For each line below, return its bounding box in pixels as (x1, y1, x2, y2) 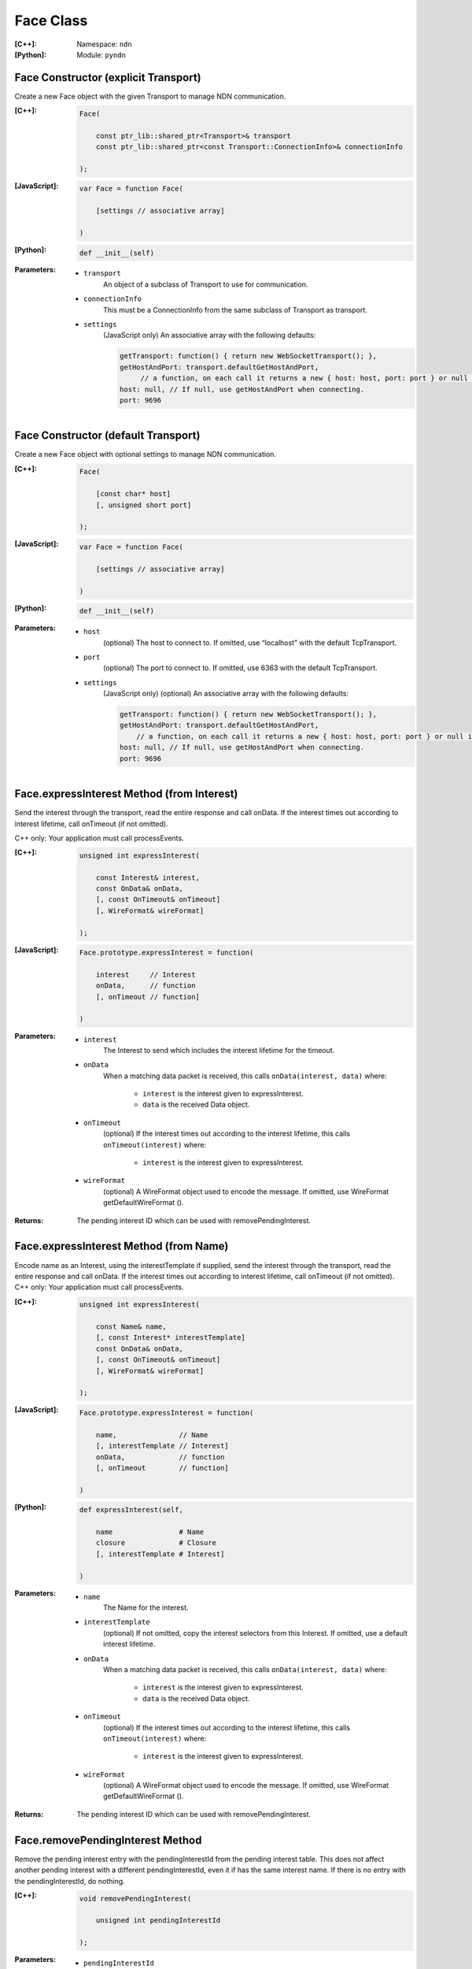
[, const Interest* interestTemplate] (95, 1333, 245, 1342)
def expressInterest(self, (79, 1505, 184, 1515)
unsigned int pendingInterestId (95, 1916, 221, 1925)
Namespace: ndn (76, 39, 133, 49)
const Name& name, (95, 1322, 167, 1331)
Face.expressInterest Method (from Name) (14, 1240, 229, 1253)
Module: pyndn (76, 50, 126, 59)
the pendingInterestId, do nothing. (14, 1876, 125, 1886)
